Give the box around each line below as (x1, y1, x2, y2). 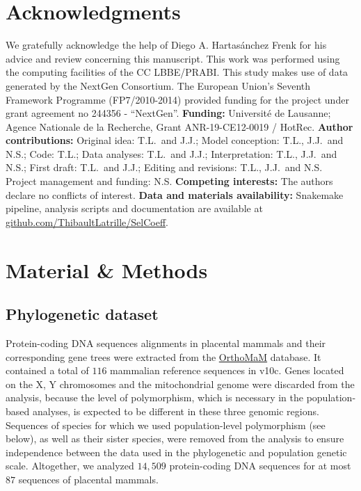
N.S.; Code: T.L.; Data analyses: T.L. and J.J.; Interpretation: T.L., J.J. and (6, 146, 337, 161)
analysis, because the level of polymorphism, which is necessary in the (6, 390, 303, 405)
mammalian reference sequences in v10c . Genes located (110, 363, 344, 378)
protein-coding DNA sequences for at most (169, 458, 351, 473)
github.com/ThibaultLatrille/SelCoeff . (6, 214, 169, 229)
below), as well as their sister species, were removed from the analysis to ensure (6, 431, 344, 446)
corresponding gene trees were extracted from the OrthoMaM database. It (6, 349, 321, 364)
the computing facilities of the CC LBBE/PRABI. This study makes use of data (6, 65, 348, 79)
